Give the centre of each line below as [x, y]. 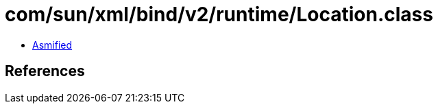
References [45, 71]
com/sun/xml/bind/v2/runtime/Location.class [219, 14]
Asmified [52, 45]
